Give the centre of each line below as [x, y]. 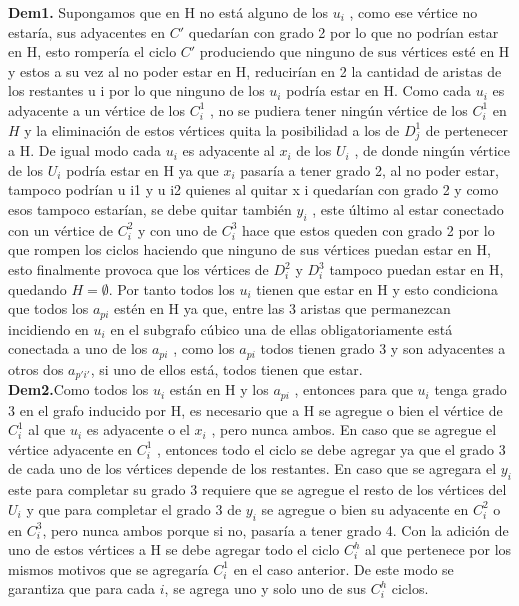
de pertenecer [466, 129]
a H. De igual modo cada [85, 150]
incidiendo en [48, 328]
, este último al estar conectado [408, 209]
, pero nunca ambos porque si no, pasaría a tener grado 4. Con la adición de [275, 529]
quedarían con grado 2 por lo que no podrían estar [343, 31]
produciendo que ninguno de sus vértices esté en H [354, 51]
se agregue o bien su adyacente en [365, 508]
